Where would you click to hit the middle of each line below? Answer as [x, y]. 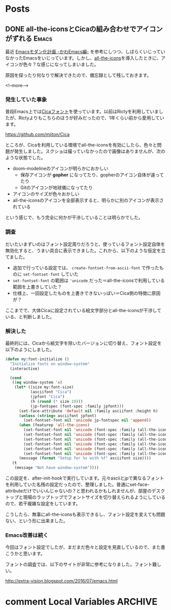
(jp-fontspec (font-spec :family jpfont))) [77, 406]
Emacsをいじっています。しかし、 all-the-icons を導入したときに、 [92, 58]
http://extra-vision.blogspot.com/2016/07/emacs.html [62, 581]
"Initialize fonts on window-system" [50, 364]
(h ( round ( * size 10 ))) [56, 401]
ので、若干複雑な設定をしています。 [43, 504]
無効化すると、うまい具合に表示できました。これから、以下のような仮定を [83, 251]
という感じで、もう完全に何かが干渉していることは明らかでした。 [74, 217]
